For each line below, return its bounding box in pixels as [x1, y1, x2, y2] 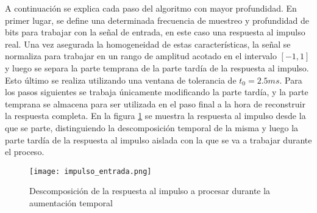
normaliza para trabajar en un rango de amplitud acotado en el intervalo [5, 49, 277, 62]
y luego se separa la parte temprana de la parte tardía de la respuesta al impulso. [5, 61, 309, 74]
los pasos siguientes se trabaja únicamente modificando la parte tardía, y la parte [5, 85, 308, 98]
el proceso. [5, 145, 45, 158]
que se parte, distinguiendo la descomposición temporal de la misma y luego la [5, 121, 299, 134]
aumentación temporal [29, 196, 113, 209]
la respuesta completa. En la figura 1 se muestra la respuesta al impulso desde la [5, 109, 306, 122]
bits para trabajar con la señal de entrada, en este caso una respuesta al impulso [5, 26, 305, 38]
